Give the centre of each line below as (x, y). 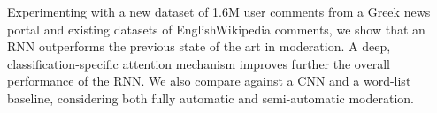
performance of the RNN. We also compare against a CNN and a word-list (209, 81)
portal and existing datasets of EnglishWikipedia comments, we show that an (216, 29)
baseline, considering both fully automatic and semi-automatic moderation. (211, 98)
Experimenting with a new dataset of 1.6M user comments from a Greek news (219, 11)
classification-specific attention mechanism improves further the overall (199, 63)
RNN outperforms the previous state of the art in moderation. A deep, (199, 46)
